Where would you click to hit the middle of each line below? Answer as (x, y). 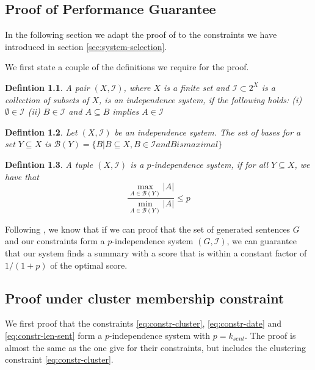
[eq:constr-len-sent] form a (54, 335)
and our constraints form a (55, 241)
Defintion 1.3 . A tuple (49, 164)
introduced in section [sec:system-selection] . (86, 46)
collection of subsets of (47, 99)
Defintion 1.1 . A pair (47, 87)
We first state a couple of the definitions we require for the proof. (127, 67)
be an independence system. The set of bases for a (208, 132)
